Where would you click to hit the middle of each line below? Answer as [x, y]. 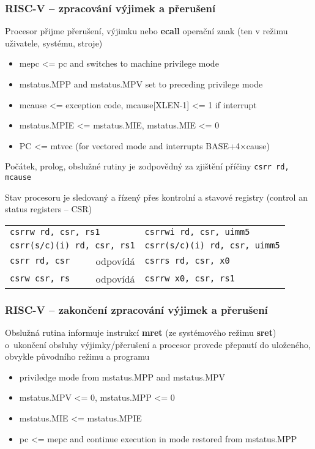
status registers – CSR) [49, 209]
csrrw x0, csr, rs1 [190, 279]
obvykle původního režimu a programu [77, 356]
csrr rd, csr [40, 261]
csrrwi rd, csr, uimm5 [197, 232]
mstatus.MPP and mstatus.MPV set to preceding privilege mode [141, 84]
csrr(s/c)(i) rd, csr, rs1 [72, 245]
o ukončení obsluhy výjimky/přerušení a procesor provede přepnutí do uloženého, [158, 344]
